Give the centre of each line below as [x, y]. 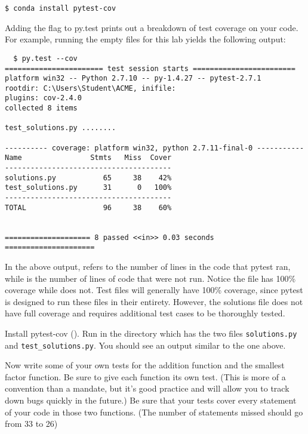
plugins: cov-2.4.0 [43, 98]
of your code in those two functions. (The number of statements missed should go [154, 412]
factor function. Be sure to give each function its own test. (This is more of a [145, 376]
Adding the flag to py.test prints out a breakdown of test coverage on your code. [152, 27]
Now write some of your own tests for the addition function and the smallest [145, 365]
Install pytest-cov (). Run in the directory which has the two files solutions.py [151, 333]
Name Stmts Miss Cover [88, 158]
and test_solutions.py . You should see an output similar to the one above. [145, 345]
